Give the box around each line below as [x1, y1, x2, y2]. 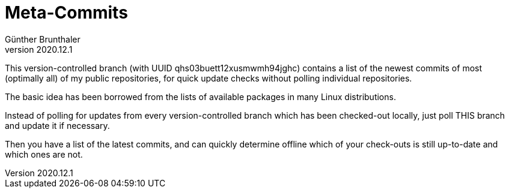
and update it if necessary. [5, 120, 110, 131]
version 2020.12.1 [5, 44, 73, 55]
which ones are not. [5, 149, 83, 159]
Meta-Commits [5, 2, 128, 23]
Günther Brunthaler [5, 34, 81, 44]
